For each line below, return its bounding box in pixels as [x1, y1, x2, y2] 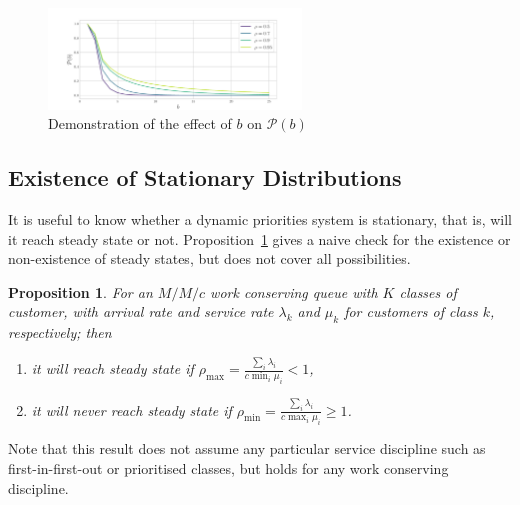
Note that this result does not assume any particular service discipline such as [8, 438, 486, 459]
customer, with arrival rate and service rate [8, 301, 274, 322]
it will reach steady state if [31, 358, 194, 379]
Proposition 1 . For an [8, 281, 153, 302]
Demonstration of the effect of [48, 113, 232, 134]
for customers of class [344, 301, 478, 322]
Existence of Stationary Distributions [8, 162, 402, 193]
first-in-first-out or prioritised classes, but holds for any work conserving [8, 457, 449, 478]
